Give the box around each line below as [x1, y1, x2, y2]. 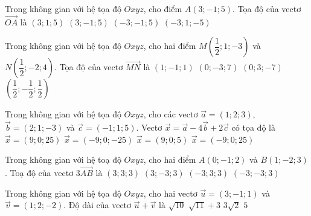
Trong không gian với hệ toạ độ [5, 153, 121, 166]
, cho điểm [143, 2, 182, 15]
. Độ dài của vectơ [63, 198, 132, 211]
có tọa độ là [231, 121, 275, 134]
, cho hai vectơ [143, 186, 197, 199]
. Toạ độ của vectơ [5, 166, 74, 179]
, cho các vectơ [143, 108, 198, 120]
